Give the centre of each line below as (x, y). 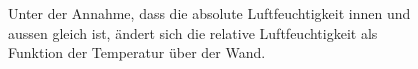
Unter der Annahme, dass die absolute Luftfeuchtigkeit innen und (209, 13)
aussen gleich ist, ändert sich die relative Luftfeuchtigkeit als (193, 32)
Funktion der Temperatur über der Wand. (137, 52)
